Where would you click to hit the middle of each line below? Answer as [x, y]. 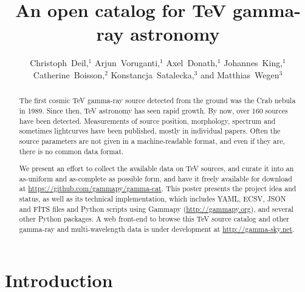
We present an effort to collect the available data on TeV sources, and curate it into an [156, 168]
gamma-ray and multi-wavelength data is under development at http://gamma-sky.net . [157, 229]
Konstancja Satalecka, [152, 74]
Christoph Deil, [59, 63]
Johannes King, [253, 63]
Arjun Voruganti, [127, 63]
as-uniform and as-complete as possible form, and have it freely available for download [156, 178]
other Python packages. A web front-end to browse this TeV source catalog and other [154, 219]
